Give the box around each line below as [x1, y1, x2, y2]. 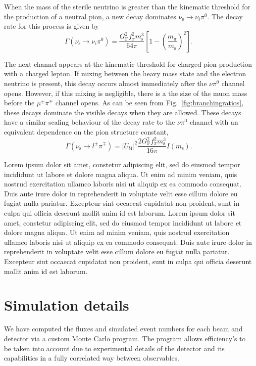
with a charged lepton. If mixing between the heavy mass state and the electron [4, 68, 246, 79]
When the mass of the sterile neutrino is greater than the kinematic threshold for [4, 1, 251, 11]
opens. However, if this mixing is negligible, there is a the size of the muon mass [4, 88, 247, 98]
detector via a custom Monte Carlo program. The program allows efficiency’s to [4, 333, 246, 343]
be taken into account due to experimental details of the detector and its [4, 343, 225, 353]
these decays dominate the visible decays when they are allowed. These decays [4, 107, 241, 117]
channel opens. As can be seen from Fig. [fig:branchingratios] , [55, 97, 244, 108]
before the [4, 97, 35, 108]
